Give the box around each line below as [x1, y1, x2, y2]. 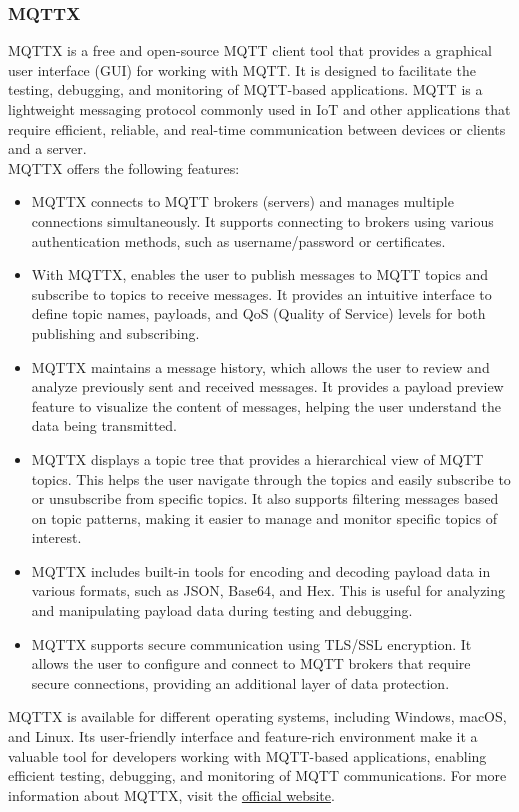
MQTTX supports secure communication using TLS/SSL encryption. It [31, 633, 472, 654]
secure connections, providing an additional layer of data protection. [31, 672, 450, 693]
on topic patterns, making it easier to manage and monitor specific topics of [31, 507, 497, 528]
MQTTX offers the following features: [8, 157, 240, 178]
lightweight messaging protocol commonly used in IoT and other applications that [8, 99, 511, 119]
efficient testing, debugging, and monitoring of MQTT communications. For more [8, 765, 507, 786]
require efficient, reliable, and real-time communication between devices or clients [8, 118, 506, 139]
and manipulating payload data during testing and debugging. [31, 600, 413, 621]
